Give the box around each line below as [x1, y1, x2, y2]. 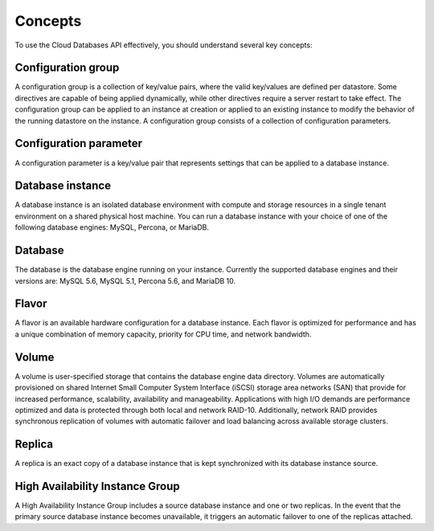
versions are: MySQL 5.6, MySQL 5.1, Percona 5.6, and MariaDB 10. [14, 276, 236, 285]
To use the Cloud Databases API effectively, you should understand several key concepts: [14, 40, 313, 50]
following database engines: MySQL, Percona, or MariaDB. [14, 223, 209, 232]
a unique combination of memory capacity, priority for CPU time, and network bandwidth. [14, 329, 312, 339]
